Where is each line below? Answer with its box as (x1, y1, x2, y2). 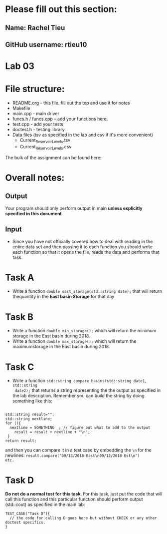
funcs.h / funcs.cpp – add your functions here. (12, 116, 108, 122)
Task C (5, 361, 34, 372)
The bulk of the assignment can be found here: (5, 154, 102, 161)
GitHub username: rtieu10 (5, 40, 87, 49)
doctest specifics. (5, 520, 46, 525)
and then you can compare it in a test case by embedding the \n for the (5, 447, 152, 453)
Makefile (12, 105, 30, 111)
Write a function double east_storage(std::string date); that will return (12, 288, 163, 294)
